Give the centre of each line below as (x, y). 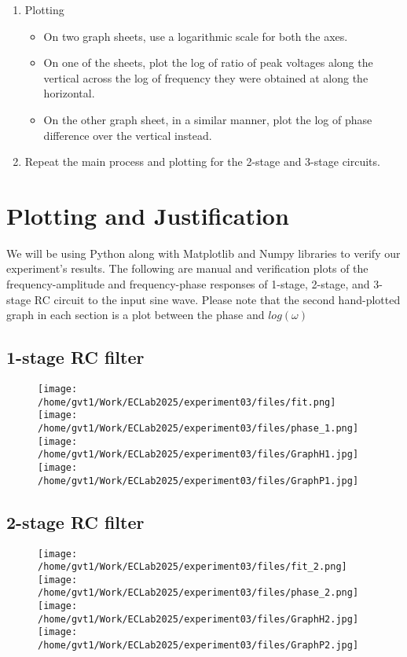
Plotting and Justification (148, 215)
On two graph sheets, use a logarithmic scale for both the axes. (196, 36)
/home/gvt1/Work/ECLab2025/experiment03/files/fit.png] (187, 402)
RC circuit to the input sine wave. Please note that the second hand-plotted (217, 299)
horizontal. (69, 93)
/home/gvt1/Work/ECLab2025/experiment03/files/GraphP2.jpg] (198, 646)
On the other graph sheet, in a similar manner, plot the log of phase (208, 119)
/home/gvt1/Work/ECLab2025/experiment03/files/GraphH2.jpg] (198, 619)
